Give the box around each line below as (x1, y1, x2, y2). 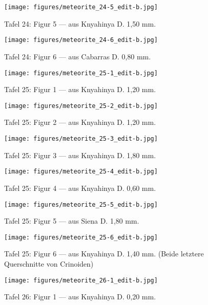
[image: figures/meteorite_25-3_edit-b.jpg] (4, 135, 158, 142)
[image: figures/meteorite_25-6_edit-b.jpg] (4, 233, 158, 241)
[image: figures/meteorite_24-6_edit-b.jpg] (4, 36, 158, 44)
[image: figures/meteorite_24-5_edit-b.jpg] (4, 4, 158, 11)
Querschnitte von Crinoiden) (4, 258, 94, 269)
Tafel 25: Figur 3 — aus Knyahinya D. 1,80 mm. (4, 149, 156, 160)
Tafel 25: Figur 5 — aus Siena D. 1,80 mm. (4, 215, 140, 226)
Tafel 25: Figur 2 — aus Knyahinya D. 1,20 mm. (4, 117, 156, 127)
